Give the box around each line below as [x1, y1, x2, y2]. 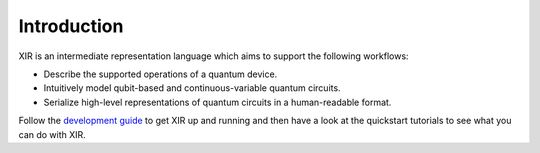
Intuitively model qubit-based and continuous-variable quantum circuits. [43, 82, 341, 94]
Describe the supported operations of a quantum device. [43, 68, 278, 80]
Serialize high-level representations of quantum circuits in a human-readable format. [43, 96, 392, 108]
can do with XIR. [18, 128, 87, 140]
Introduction [18, 15, 124, 37]
